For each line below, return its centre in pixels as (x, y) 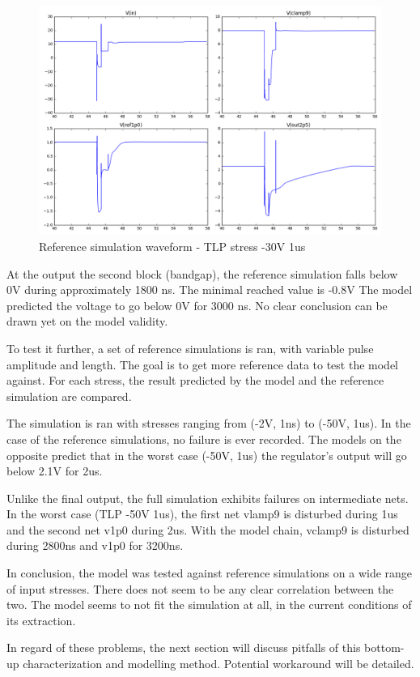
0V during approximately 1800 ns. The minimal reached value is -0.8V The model (210, 290)
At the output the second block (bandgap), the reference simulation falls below (202, 273)
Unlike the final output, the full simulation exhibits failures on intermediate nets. (208, 498)
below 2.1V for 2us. (55, 471)
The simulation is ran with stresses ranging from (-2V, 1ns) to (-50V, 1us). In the (209, 423)
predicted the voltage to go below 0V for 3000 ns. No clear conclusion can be (197, 305)
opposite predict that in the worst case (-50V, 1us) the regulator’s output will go (207, 455)
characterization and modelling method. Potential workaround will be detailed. (218, 664)
